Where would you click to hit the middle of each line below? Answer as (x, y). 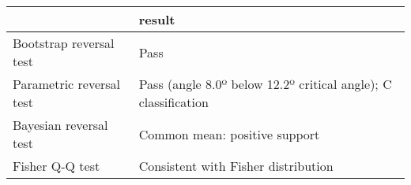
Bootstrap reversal (64, 43)
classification (173, 102)
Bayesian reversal (60, 125)
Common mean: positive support (229, 134)
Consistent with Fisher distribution (236, 166)
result (157, 19)
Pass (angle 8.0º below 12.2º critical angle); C (265, 84)
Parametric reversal (67, 84)
